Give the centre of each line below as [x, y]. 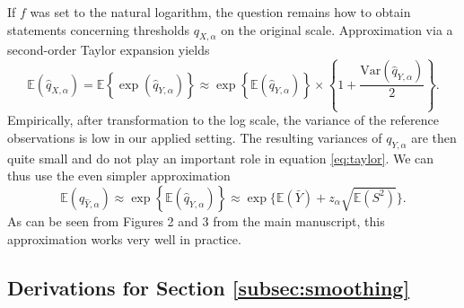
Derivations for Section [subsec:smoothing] [209, 287]
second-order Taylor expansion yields [109, 50]
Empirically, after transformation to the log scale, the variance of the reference [223, 120]
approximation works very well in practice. [124, 238]
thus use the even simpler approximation [119, 176]
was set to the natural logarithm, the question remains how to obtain [220, 12]
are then [434, 137]
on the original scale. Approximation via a [337, 29]
